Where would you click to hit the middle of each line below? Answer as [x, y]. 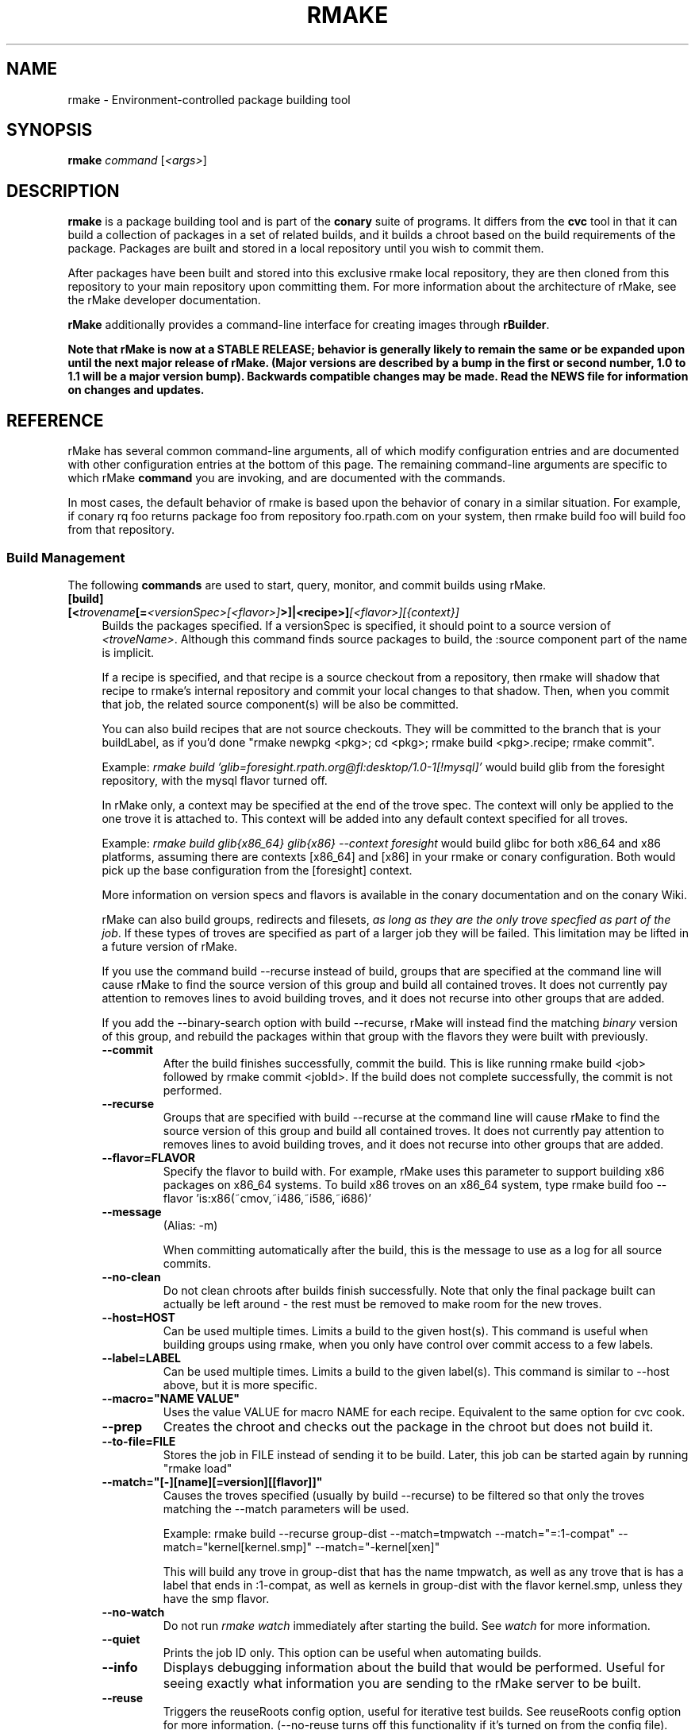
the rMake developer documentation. [164, 300]
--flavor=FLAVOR [149, 1157]
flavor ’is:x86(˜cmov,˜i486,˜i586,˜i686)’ [267, 1198]
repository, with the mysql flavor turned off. [215, 780]
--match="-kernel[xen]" [377, 1547]
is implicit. [128, 652]
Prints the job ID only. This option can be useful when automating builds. [352, 1652]
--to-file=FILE [139, 1441]
